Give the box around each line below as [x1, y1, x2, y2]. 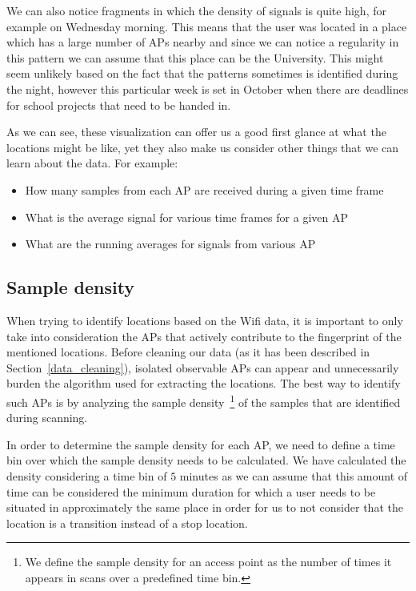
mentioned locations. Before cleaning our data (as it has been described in [6, 344, 370, 360]
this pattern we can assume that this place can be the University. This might [6, 49, 384, 66]
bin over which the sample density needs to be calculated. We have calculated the [6, 452, 406, 468]
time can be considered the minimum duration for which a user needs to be [6, 483, 376, 500]
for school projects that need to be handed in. [6, 96, 231, 113]
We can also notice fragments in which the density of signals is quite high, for [6, 2, 386, 18]
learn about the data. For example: [6, 155, 178, 171]
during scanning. [6, 409, 88, 426]
